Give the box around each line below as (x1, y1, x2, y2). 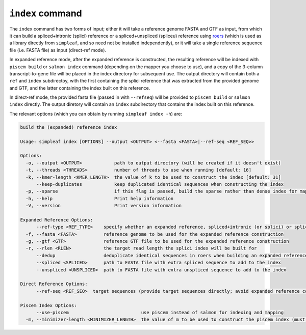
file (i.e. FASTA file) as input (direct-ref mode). (9, 47, 107, 53)
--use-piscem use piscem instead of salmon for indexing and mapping (36, 310, 284, 315)
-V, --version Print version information (25, 203, 182, 209)
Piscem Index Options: (20, 302, 77, 308)
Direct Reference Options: (20, 281, 88, 287)
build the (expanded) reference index (20, 124, 117, 130)
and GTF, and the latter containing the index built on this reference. (9, 85, 150, 91)
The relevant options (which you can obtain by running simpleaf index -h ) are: (9, 110, 183, 117)
